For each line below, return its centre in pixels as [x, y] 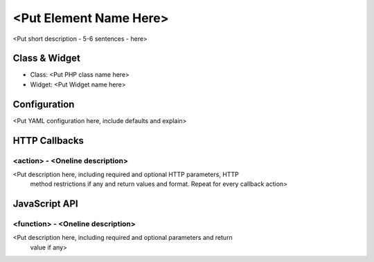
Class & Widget [47, 58]
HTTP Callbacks [48, 141]
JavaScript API [46, 204]
